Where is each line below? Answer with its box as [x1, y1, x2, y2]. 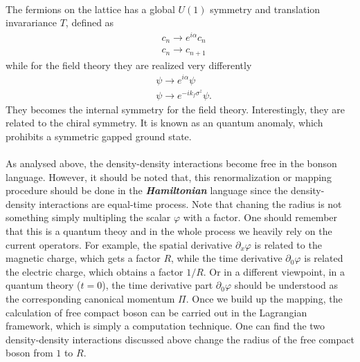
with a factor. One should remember [183, 210, 338, 225]
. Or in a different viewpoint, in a [203, 264, 345, 278]
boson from [6, 345, 53, 360]
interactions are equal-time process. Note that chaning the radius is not [39, 196, 342, 211]
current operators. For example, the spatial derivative [6, 237, 233, 251]
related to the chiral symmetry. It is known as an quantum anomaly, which [6, 115, 323, 130]
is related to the [254, 237, 322, 251]
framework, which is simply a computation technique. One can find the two [6, 318, 325, 333]
